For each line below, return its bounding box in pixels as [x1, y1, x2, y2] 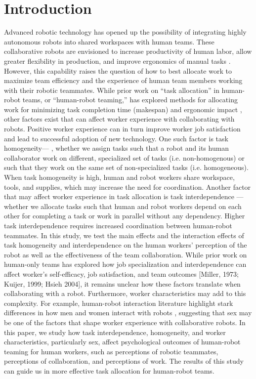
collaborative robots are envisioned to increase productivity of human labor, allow [4, 46, 252, 56]
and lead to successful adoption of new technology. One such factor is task [4, 133, 228, 143]
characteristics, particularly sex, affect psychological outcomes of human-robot [4, 337, 241, 347]
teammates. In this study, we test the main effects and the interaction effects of [4, 230, 244, 240]
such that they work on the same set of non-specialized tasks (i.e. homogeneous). [4, 162, 249, 172]
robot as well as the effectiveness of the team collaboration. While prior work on [4, 249, 247, 259]
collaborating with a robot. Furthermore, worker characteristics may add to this [4, 288, 246, 298]
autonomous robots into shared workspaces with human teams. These [4, 36, 214, 46]
